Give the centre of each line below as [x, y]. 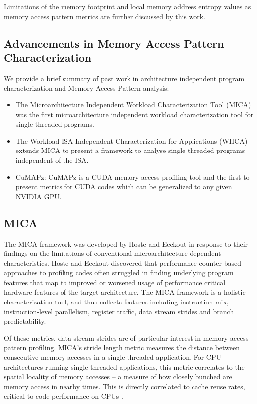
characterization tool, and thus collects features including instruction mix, [116, 302]
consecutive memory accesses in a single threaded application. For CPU [113, 357]
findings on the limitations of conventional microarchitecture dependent [113, 253]
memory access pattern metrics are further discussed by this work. [105, 16]
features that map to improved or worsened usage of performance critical [115, 282]
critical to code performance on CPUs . [64, 396]
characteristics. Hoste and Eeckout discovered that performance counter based [123, 263]
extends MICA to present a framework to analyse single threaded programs [130, 150]
